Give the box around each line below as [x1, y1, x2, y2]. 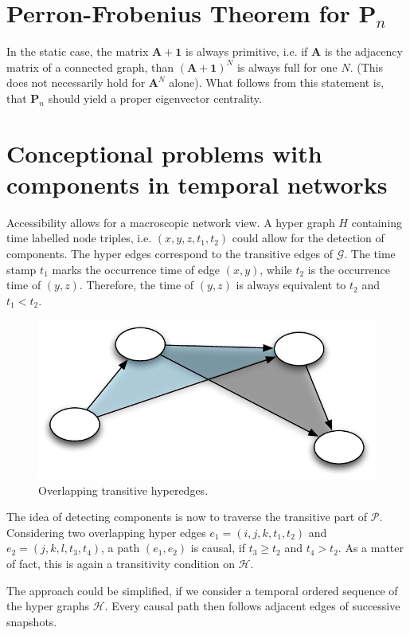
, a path [101, 539, 140, 556]
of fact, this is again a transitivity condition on [6, 555, 235, 571]
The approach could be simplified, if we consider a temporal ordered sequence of [6, 582, 398, 598]
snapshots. [6, 613, 57, 629]
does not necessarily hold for [6, 74, 146, 91]
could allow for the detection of [232, 229, 385, 246]
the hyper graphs [6, 598, 90, 614]
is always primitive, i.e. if [185, 43, 308, 60]
